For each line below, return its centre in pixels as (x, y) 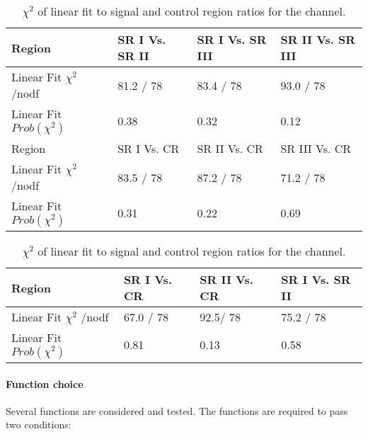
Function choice (45, 383)
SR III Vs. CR (316, 148)
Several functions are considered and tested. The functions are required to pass (177, 410)
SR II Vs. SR (318, 39)
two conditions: (39, 424)
